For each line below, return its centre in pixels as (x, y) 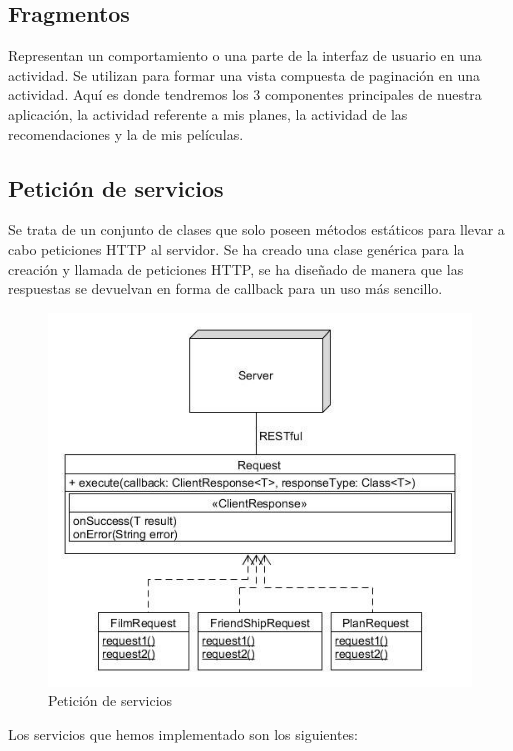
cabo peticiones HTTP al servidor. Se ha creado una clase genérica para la (236, 248)
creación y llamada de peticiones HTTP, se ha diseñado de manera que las (236, 268)
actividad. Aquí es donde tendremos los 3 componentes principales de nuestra (245, 94)
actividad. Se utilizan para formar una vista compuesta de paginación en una (244, 74)
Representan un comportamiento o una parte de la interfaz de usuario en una (245, 55)
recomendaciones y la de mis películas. (126, 133)
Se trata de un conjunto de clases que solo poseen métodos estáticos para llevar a (256, 229)
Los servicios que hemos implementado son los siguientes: (183, 734)
